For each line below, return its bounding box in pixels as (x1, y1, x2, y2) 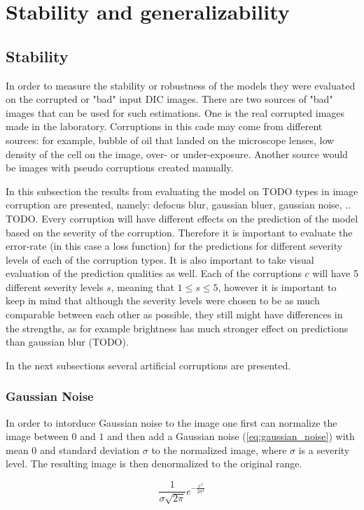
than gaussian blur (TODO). (6, 334, 129, 349)
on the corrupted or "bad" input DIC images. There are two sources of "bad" (6, 92, 333, 106)
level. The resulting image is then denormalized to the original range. (6, 456, 302, 471)
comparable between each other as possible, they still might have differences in (6, 307, 343, 322)
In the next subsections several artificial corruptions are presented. (6, 357, 291, 372)
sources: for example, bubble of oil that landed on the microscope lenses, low (6, 132, 335, 147)
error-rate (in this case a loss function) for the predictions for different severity (6, 239, 343, 253)
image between (6, 429, 69, 444)
